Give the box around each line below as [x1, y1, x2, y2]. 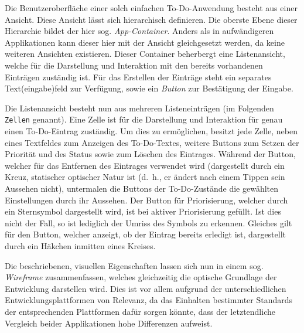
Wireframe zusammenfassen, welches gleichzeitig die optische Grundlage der [5, 271, 277, 283]
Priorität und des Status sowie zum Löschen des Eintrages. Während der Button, [5, 148, 296, 160]
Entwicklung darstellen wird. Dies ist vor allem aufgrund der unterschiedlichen [5, 282, 286, 294]
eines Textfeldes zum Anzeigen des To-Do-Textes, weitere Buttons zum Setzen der [5, 136, 299, 148]
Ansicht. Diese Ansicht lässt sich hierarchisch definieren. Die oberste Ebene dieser [5, 13, 298, 25]
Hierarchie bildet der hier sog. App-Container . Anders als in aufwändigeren [5, 25, 274, 37]
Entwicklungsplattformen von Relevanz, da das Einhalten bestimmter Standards [5, 294, 293, 306]
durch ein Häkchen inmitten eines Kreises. [5, 239, 156, 252]
